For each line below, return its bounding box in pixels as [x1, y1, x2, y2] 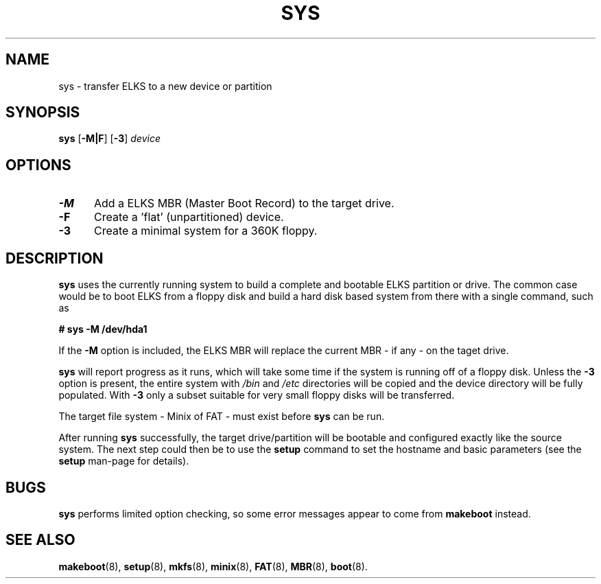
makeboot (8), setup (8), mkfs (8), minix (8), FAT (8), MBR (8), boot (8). [58, 560, 368, 572]
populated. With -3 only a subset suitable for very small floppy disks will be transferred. [58, 389, 455, 401]
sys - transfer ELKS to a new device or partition [58, 80, 272, 92]
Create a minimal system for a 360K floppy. [93, 224, 318, 238]
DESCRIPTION [5, 249, 104, 267]
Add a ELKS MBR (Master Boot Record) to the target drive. [93, 196, 394, 211]
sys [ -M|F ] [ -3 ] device [58, 132, 161, 145]
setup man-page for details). [58, 455, 189, 467]
